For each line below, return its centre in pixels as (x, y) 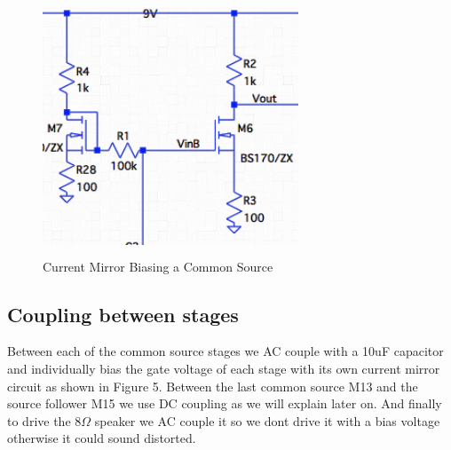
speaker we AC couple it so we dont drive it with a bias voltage (267, 420)
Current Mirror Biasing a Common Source (158, 266)
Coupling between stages (123, 314)
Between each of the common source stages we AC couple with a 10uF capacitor (225, 351)
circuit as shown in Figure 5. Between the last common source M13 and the (213, 386)
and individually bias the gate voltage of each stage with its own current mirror (224, 368)
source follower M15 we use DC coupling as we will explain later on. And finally (225, 403)
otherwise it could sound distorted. (102, 438)
